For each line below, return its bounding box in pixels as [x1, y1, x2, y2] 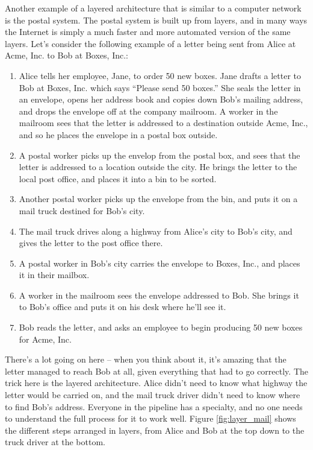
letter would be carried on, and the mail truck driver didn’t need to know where [5, 388, 300, 401]
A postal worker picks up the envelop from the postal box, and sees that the [19, 148, 300, 161]
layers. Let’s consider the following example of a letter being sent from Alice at [5, 37, 296, 49]
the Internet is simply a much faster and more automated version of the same [5, 25, 291, 38]
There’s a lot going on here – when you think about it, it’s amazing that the [5, 353, 287, 366]
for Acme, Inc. [19, 332, 72, 345]
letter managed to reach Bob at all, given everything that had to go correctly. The [5, 364, 308, 377]
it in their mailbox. [19, 268, 90, 281]
